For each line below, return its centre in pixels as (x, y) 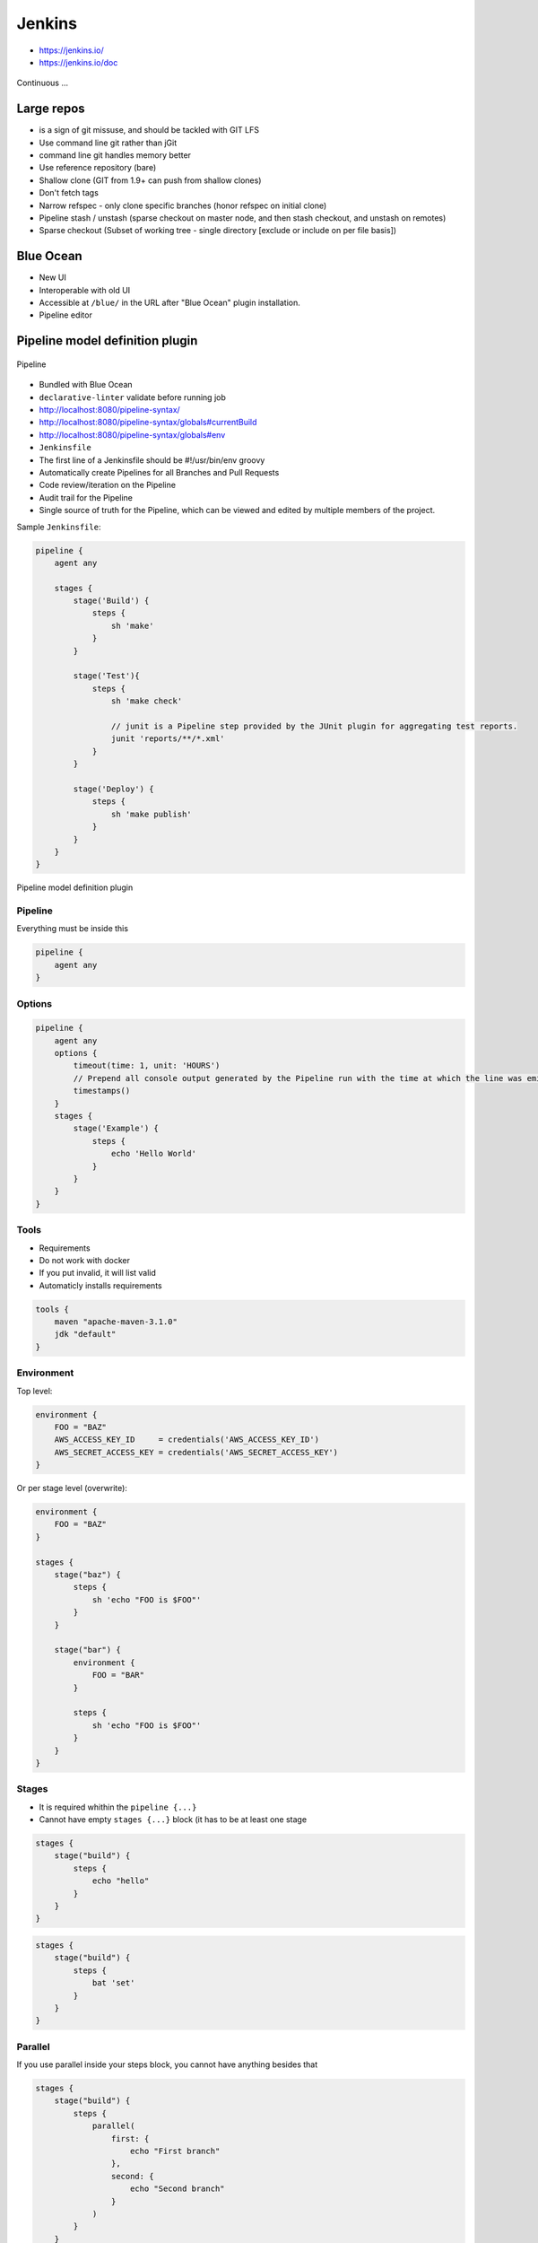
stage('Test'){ (107, 676)
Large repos (51, 109)
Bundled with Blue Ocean (86, 385)
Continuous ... (43, 83)
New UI (53, 277)
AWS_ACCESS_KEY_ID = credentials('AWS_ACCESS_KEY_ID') (187, 1440)
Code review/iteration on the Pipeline (108, 485)
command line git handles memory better (115, 155)
